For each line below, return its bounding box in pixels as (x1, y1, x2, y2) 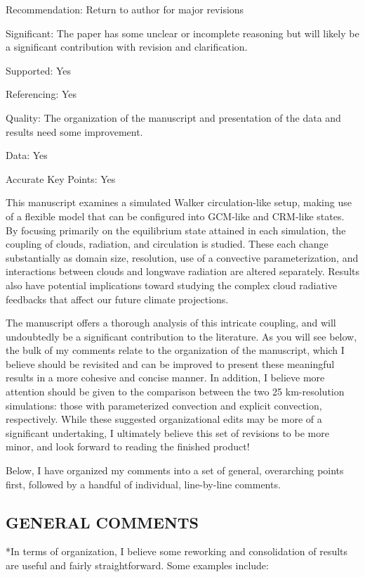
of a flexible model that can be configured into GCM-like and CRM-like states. (6, 208, 345, 223)
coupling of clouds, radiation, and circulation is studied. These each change (6, 236, 328, 251)
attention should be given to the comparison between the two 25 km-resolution (6, 384, 345, 399)
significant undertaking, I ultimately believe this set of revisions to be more (6, 425, 329, 440)
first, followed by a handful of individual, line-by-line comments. (6, 476, 281, 491)
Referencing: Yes (6, 87, 77, 101)
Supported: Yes (6, 63, 72, 77)
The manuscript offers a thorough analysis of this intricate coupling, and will (6, 315, 336, 330)
